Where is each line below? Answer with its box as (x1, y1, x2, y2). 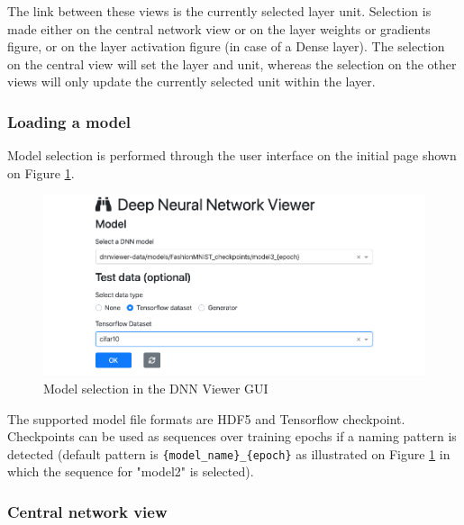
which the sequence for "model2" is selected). (7, 462, 254, 481)
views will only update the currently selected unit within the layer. (7, 72, 376, 91)
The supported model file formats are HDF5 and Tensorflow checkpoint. (7, 409, 405, 428)
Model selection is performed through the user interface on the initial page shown (7, 146, 457, 165)
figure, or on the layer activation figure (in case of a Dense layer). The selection (7, 37, 445, 56)
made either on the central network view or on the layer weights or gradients (7, 19, 431, 38)
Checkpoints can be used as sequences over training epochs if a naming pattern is (7, 427, 457, 446)
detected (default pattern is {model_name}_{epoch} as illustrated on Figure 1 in (7, 444, 450, 463)
